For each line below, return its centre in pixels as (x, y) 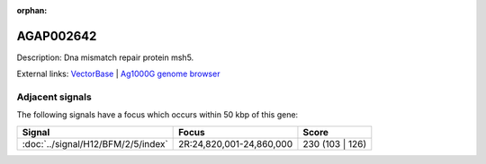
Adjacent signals (54, 97)
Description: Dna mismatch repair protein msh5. (105, 57)
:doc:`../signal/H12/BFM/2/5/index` (95, 143)
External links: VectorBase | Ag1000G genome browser (118, 74)
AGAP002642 (57, 36)
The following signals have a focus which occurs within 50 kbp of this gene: (157, 115)
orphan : (32, 10)
